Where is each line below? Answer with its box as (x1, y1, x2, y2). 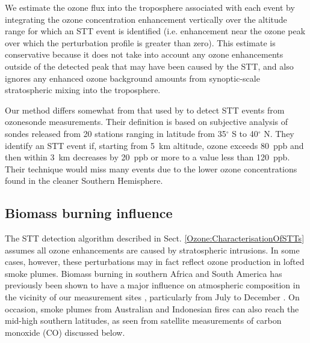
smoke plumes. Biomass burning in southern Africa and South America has (5, 267, 282, 279)
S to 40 (232, 127, 258, 139)
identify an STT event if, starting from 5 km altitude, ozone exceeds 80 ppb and (5, 139, 304, 151)
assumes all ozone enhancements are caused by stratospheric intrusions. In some (5, 243, 300, 256)
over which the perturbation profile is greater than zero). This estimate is (5, 36, 276, 49)
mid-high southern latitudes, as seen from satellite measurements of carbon (5, 314, 282, 327)
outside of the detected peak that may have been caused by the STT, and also (5, 59, 294, 72)
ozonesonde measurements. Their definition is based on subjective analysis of (5, 115, 288, 128)
